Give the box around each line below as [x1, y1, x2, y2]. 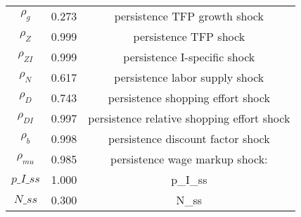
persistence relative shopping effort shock [88, 110, 290, 126]
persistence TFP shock [133, 28, 245, 44]
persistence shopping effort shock [108, 89, 270, 106]
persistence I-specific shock [123, 49, 255, 65]
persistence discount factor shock [108, 130, 270, 147]
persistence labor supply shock [114, 69, 264, 85]
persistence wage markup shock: [110, 151, 268, 167]
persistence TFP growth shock [114, 8, 264, 24]
